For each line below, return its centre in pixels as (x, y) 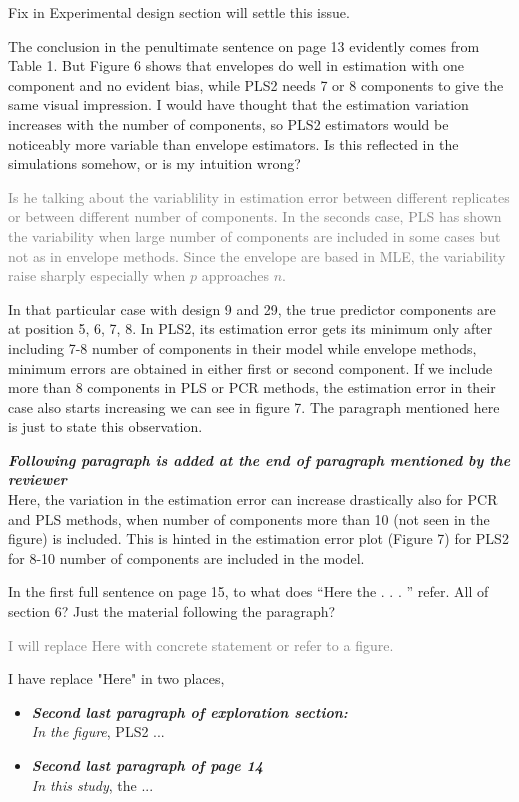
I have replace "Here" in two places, (116, 678)
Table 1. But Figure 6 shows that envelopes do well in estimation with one (236, 65)
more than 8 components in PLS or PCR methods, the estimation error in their (252, 387)
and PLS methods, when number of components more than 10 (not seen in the (249, 518)
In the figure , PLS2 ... (98, 731)
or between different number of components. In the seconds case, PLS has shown (255, 216)
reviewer (37, 479)
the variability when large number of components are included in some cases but (254, 235)
